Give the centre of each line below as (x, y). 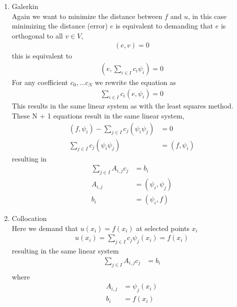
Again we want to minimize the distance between (87, 16)
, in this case (207, 16)
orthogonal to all (37, 35)
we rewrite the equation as (135, 82)
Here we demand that (45, 228)
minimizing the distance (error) (60, 26)
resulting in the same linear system (65, 251)
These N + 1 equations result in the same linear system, (98, 116)
